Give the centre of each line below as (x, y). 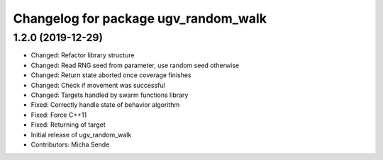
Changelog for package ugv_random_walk (140, 18)
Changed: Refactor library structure (83, 55)
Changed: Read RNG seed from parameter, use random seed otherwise (135, 65)
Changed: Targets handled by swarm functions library (110, 95)
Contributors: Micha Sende (70, 144)
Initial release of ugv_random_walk (81, 135)
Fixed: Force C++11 (59, 115)
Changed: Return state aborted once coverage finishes (111, 75)
